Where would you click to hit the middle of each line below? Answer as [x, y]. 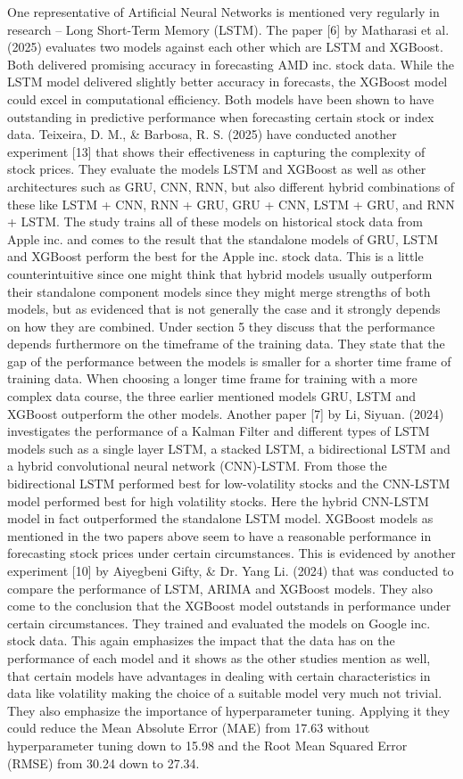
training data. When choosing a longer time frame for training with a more [212, 378]
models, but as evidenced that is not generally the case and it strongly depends [224, 309]
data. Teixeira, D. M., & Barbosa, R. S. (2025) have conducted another [202, 134]
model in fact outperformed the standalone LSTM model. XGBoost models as [220, 518]
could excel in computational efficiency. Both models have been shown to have [221, 98]
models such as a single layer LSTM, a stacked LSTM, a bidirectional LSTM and [229, 448]
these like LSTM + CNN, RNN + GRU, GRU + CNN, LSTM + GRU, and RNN [231, 204]
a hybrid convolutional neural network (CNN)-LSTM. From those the [197, 466]
